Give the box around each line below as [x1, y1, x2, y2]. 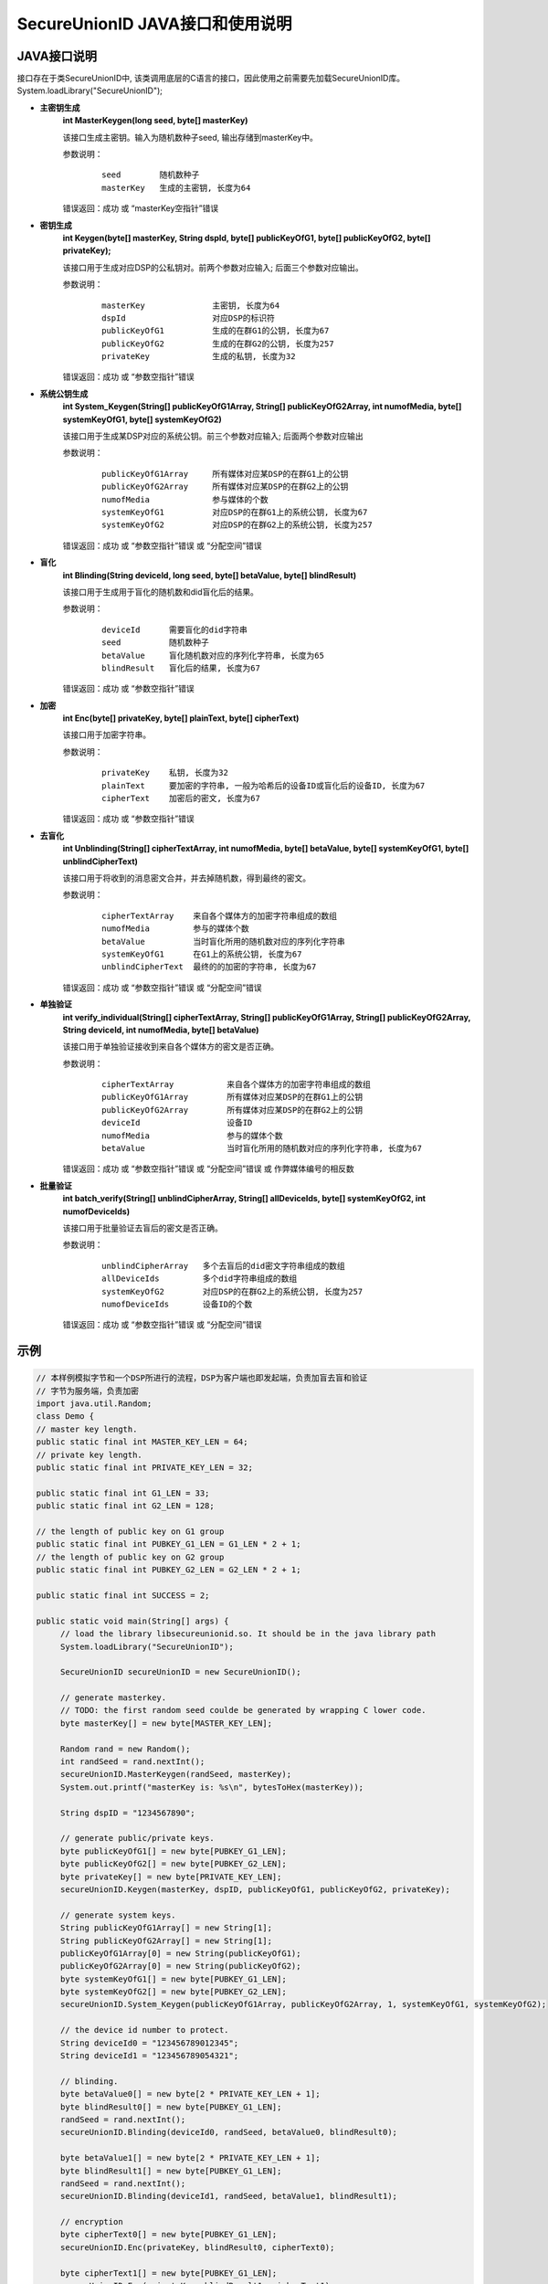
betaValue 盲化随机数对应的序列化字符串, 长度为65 [101, 650, 324, 661]
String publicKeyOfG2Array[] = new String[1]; [59, 1935, 273, 1946]
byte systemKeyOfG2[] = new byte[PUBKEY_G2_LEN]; [59, 1987, 287, 1997]
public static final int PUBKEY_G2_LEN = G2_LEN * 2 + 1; [36, 1565, 301, 1575]
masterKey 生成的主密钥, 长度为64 [101, 183, 251, 193]
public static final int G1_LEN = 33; [36, 1487, 210, 1498]
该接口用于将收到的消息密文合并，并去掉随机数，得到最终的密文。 [62, 872, 311, 883]
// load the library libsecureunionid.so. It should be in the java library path [59, 1629, 437, 1639]
